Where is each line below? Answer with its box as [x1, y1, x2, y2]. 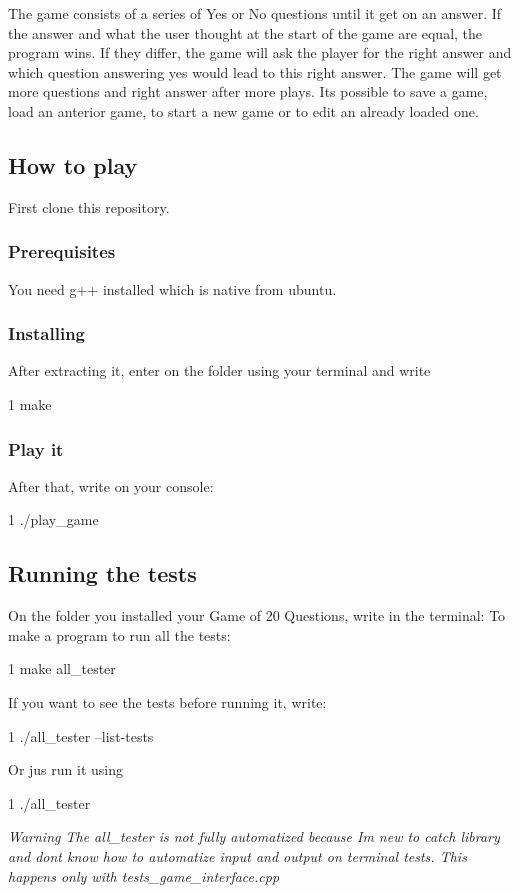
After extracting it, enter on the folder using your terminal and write [8, 360, 431, 381]
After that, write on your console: [8, 475, 214, 496]
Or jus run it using [8, 759, 123, 780]
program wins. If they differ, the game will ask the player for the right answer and [8, 42, 512, 63]
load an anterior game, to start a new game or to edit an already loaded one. [8, 100, 479, 121]
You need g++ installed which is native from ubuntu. [8, 278, 337, 299]
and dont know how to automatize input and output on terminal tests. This [8, 845, 467, 866]
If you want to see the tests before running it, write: [8, 691, 327, 712]
